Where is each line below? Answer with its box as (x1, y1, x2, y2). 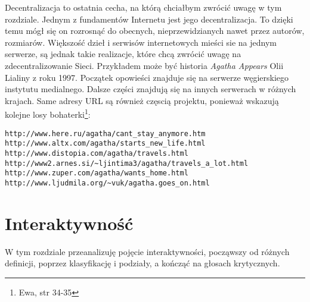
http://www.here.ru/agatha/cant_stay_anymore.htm (5, 129, 206, 138)
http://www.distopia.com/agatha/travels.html (5, 149, 188, 158)
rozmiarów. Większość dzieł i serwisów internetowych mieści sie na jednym (5, 36, 277, 48)
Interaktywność (5, 210, 134, 235)
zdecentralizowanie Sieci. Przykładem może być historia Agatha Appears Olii (5, 59, 284, 71)
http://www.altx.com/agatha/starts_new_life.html (5, 139, 206, 148)
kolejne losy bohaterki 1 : (5, 106, 91, 120)
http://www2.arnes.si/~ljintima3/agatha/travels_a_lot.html (5, 159, 249, 168)
